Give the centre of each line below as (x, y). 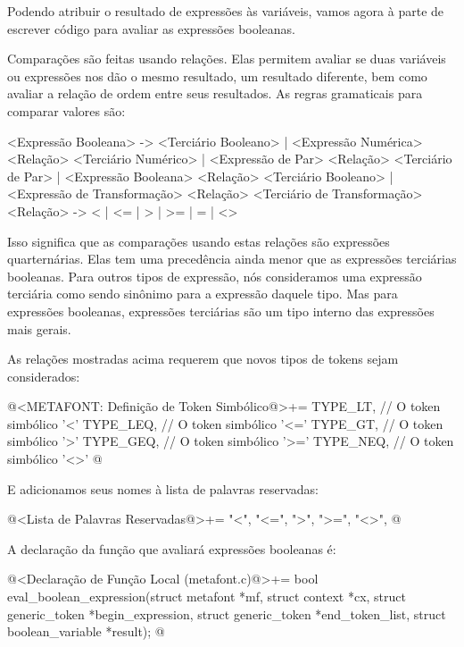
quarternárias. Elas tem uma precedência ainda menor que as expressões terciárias (232, 259)
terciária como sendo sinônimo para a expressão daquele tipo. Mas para (203, 294)
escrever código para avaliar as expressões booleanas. (152, 28)
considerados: (44, 376)
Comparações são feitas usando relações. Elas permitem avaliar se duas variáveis (227, 59)
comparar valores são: (66, 110)
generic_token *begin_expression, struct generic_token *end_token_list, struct (227, 613)
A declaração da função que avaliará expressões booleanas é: (172, 548)
